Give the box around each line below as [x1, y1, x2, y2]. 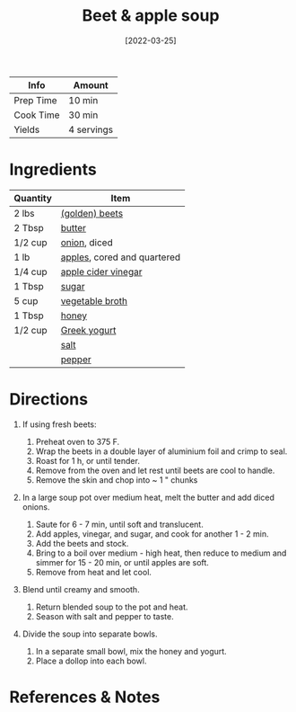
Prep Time [13, 93, 57, 106]
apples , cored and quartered [60, 251, 181, 263]
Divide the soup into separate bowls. [22, 628, 158, 639]
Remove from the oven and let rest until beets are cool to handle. [35, 465, 275, 476]
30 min [68, 109, 99, 121]
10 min [68, 93, 99, 106]
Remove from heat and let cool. [35, 566, 152, 577]
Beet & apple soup [82, 5, 220, 26]
